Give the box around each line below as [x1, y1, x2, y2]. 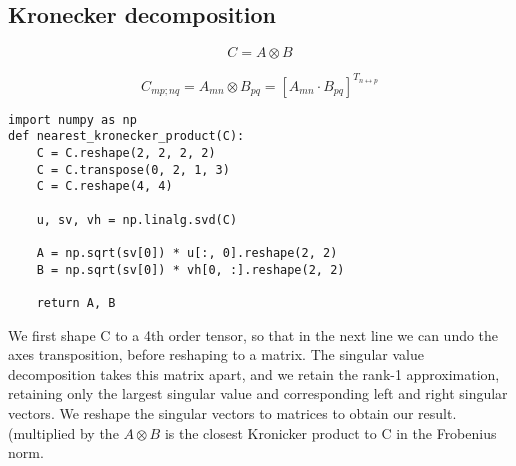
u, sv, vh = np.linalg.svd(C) [36, 212, 238, 227]
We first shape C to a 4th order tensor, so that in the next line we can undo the [8, 324, 499, 345]
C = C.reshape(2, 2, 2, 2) [36, 146, 216, 161]
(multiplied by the [8, 422, 119, 443]
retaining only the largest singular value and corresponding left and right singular [8, 383, 508, 404]
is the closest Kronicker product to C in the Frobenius [164, 422, 497, 443]
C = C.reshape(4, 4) [36, 179, 173, 194]
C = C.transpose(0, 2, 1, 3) [36, 162, 230, 177]
